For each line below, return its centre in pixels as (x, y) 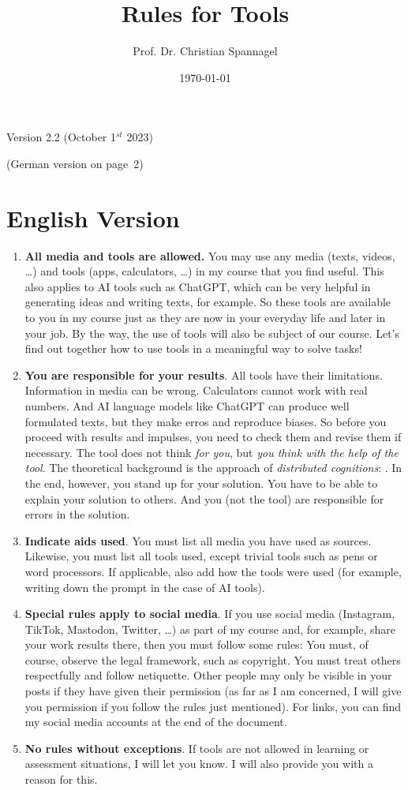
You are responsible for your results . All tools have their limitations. (204, 374)
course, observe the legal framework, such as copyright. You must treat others (213, 659)
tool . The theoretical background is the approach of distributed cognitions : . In (213, 468)
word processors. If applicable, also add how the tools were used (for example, (213, 571)
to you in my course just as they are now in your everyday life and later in (205, 317)
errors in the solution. (77, 514)
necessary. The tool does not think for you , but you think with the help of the (211, 452)
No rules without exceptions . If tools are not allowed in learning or (197, 748)
